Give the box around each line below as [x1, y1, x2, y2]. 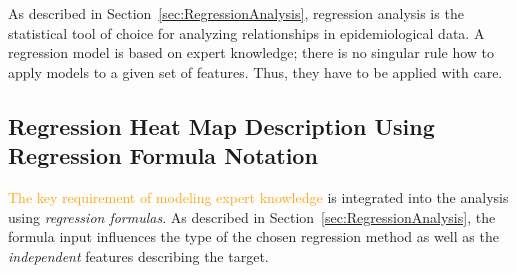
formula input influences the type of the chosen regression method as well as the [8, 226, 499, 247]
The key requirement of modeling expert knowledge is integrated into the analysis [8, 186, 509, 207]
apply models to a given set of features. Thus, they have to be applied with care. [8, 61, 503, 82]
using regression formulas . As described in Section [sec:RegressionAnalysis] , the [8, 206, 496, 227]
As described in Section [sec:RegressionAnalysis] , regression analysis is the [8, 3, 464, 23]
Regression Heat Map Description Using [8, 110, 435, 141]
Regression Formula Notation [8, 140, 318, 171]
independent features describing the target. [8, 245, 269, 266]
